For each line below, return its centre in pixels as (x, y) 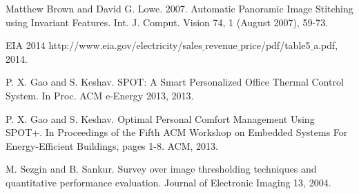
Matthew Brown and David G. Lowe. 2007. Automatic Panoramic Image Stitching (179, 8)
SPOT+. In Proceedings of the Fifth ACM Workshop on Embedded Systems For (177, 132)
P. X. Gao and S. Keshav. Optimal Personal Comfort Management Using (160, 118)
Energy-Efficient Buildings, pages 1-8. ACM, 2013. (112, 145)
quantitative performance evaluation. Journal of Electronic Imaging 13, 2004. (168, 182)
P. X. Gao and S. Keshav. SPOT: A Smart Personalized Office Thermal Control (175, 82)
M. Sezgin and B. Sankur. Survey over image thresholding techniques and (161, 169)
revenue (221, 45)
